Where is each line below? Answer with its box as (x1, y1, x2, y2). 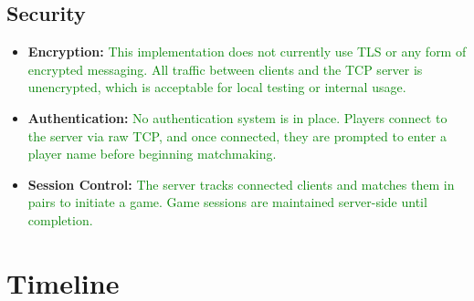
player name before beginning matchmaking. (27, 144, 277, 163)
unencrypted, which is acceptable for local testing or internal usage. (27, 78, 406, 97)
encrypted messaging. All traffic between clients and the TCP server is (27, 59, 423, 78)
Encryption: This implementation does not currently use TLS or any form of (27, 42, 467, 61)
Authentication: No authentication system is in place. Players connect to (27, 108, 448, 127)
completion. (27, 210, 93, 229)
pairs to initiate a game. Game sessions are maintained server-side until (27, 192, 427, 212)
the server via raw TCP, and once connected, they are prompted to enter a (27, 126, 447, 145)
